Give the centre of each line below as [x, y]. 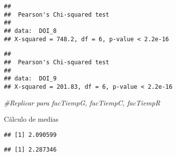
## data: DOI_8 [30, 31]
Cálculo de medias [31, 119]
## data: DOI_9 [30, 79]
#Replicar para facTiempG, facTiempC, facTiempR [82, 102]
